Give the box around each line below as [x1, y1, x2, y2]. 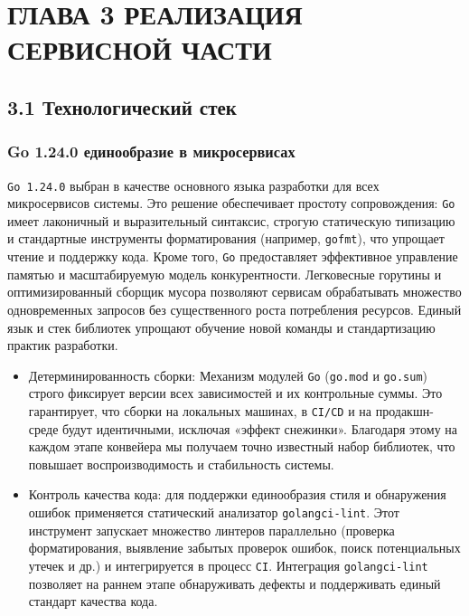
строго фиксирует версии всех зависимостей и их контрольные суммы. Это [28, 384, 443, 403]
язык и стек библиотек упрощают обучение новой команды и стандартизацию [7, 317, 436, 336]
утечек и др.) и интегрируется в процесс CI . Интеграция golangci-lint [28, 555, 428, 574]
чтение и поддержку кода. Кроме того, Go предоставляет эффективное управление [7, 247, 458, 266]
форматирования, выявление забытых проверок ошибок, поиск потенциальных [28, 538, 461, 557]
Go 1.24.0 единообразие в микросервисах [7, 140, 295, 163]
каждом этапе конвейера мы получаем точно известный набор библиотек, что [28, 437, 455, 456]
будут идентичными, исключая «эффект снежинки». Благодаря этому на [62, 419, 458, 438]
